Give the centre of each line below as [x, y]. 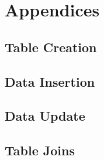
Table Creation [51, 47]
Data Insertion [50, 81]
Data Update [45, 116]
